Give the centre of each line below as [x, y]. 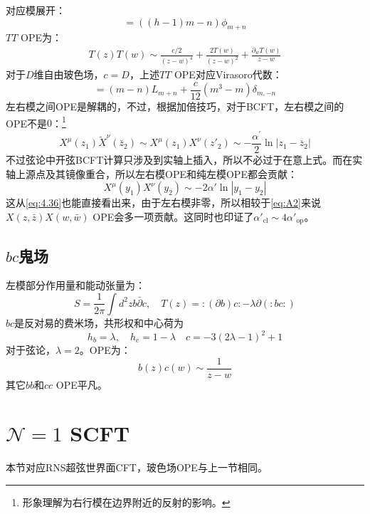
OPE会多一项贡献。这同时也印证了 [173, 216]
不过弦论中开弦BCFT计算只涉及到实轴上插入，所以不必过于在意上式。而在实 [184, 159]
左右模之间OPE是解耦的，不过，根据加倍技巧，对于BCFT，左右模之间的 [175, 106]
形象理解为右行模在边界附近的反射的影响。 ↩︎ [126, 502]
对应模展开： [36, 10]
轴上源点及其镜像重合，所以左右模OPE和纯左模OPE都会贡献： [152, 173]
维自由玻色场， [69, 74]
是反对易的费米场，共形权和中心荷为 [99, 322]
